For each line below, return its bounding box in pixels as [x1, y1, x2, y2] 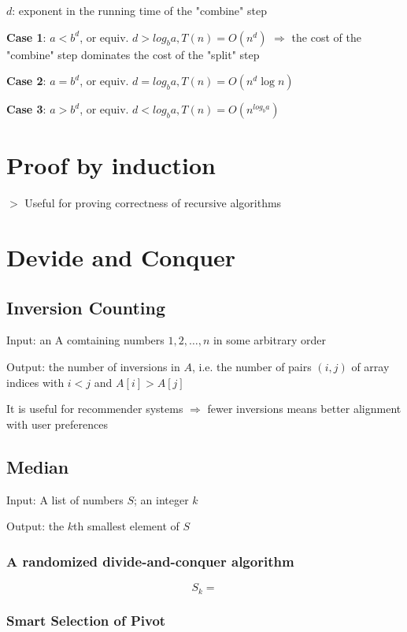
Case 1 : [6, 28, 46, 45]
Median [6, 454, 69, 478]
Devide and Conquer [6, 241, 236, 273]
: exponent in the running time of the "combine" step [12, 2, 267, 18]
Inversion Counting [6, 295, 166, 319]
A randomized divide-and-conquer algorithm [6, 551, 294, 571]
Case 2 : [6, 72, 46, 89]
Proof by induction [6, 149, 216, 181]
